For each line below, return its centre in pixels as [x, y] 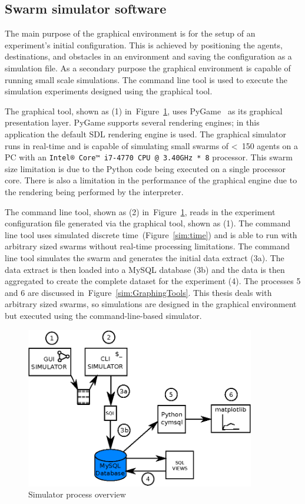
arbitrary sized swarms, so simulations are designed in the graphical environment [151, 304]
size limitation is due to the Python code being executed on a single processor [145, 168]
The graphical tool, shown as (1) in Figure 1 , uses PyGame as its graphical [144, 111]
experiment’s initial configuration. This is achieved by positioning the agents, [144, 45]
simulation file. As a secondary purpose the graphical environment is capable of [148, 67]
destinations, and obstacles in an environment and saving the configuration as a [148, 56]
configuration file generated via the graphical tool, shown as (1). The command [148, 223]
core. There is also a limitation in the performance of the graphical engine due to [151, 180]
